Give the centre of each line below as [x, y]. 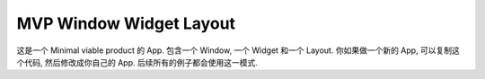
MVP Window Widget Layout [126, 23]
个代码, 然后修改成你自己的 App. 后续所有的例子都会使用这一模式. [137, 62]
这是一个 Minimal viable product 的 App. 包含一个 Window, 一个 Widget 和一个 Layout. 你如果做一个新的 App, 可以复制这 [238, 50]
